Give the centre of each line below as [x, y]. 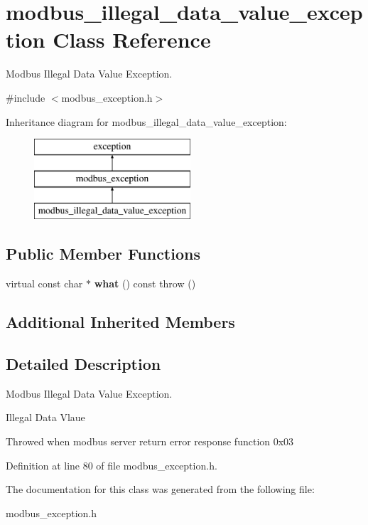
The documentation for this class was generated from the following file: [160, 489]
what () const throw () [145, 283]
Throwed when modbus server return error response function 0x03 [150, 441]
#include [26, 97]
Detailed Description [83, 364]
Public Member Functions [103, 254]
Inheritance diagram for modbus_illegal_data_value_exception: [146, 121]
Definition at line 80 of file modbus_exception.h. [112, 465]
